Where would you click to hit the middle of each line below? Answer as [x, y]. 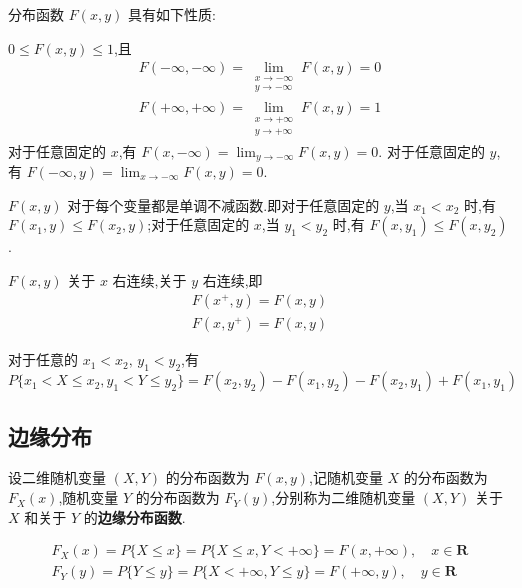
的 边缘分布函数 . [134, 516]
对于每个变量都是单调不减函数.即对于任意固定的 [223, 204]
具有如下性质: [171, 14]
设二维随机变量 [57, 477]
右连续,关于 [149, 279]
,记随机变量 [346, 477]
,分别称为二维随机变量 [343, 497]
